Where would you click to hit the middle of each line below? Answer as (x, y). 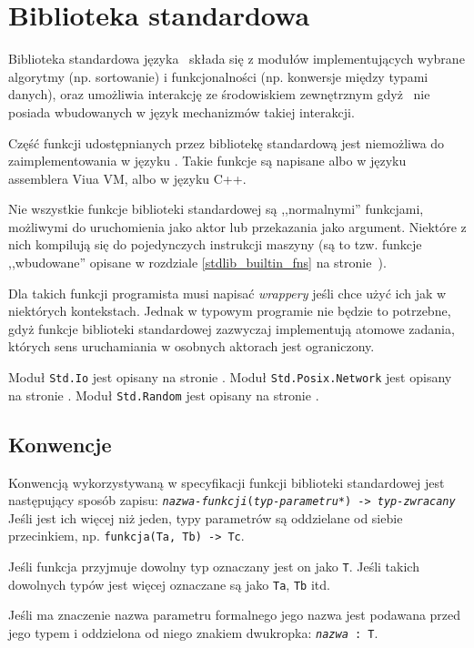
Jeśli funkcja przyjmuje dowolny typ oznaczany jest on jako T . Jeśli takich (214, 567)
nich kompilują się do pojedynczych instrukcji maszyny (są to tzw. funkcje (215, 244)
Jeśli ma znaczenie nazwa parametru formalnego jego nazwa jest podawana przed (235, 615)
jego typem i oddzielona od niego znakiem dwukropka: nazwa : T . (193, 632)
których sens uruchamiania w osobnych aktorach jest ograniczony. (192, 346)
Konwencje (60, 444)
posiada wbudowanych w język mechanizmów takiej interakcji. (182, 111)
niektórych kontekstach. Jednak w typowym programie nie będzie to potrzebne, (230, 311)
